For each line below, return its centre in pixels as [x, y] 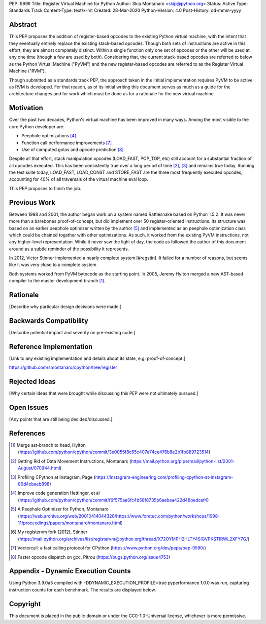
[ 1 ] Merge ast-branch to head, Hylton [48, 445]
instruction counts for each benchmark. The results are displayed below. [83, 589]
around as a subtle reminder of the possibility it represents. [69, 249]
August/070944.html [39, 468]
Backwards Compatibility [49, 321]
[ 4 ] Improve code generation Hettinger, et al [55, 493]
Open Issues [29, 408]
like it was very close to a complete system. [53, 265]
